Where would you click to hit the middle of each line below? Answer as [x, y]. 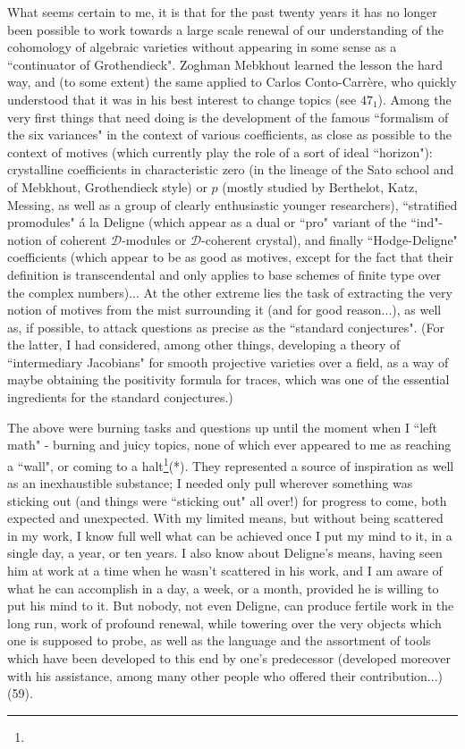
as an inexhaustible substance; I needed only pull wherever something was [210, 483]
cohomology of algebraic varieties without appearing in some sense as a [202, 47]
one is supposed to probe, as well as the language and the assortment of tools [219, 640]
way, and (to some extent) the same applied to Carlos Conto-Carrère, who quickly [232, 82]
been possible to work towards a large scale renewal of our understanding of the [225, 29]
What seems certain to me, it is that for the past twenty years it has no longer [222, 12]
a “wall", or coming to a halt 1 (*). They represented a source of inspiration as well [231, 464]
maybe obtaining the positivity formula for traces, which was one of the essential [228, 379]
